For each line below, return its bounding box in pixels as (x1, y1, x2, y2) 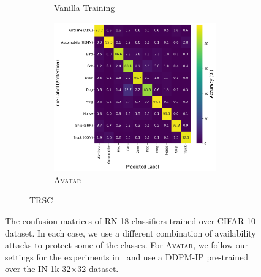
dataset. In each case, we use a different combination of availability (5, 226, 256, 239)
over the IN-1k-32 (5, 262, 71, 275)
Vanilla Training (54, 1, 115, 13)
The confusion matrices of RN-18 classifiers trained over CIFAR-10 (5, 214, 256, 227)
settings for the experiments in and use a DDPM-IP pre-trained (5, 250, 249, 263)
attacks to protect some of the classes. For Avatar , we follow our (5, 238, 249, 251)
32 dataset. (77, 262, 119, 275)
